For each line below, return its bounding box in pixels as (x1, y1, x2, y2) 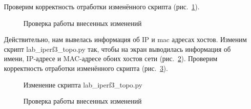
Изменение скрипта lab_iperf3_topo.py (23, 79, 143, 89)
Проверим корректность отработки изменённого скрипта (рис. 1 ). (4, 1, 200, 11)
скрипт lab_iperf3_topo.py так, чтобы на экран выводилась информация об (4, 44, 231, 54)
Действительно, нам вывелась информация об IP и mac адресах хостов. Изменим (4, 34, 247, 44)
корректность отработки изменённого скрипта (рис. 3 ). (4, 63, 168, 73)
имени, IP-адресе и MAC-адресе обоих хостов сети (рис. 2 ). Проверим (4, 53, 218, 64)
